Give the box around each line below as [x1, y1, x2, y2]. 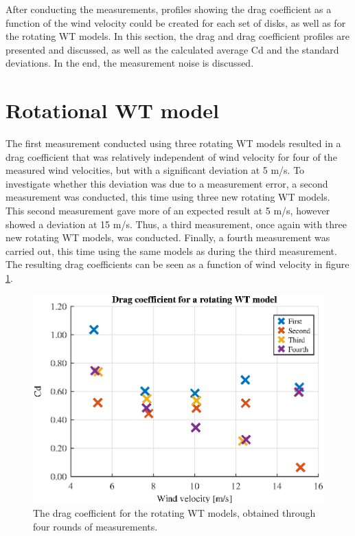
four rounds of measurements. [33, 519, 158, 533]
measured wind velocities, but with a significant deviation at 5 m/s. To [5, 163, 305, 177]
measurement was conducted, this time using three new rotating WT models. [5, 190, 330, 204]
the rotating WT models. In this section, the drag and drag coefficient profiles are [5, 29, 350, 43]
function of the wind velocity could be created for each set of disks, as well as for [5, 15, 346, 30]
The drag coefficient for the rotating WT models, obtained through [33, 506, 316, 520]
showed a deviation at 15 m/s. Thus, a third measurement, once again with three [5, 216, 347, 231]
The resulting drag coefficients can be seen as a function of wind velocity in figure [5, 257, 350, 271]
